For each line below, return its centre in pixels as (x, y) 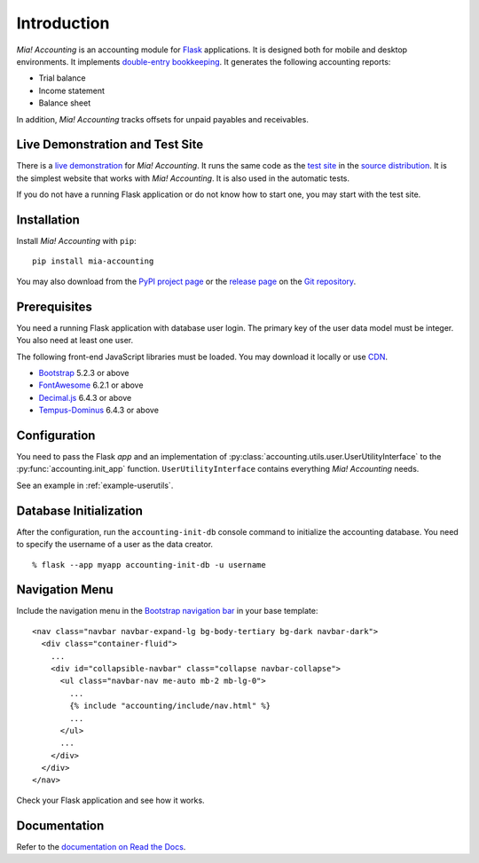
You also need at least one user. (75, 341)
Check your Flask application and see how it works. (110, 800)
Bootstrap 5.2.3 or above (84, 373)
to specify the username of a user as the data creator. (114, 545)
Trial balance (62, 78)
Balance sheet (65, 103)
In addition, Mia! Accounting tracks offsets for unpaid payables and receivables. (163, 119)
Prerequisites (54, 306)
